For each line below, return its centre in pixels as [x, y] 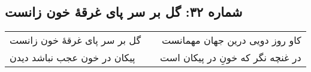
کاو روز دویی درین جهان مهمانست [232, 40]
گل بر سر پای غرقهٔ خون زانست [76, 40]
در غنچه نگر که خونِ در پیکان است [231, 58]
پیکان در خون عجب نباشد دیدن [73, 58]
